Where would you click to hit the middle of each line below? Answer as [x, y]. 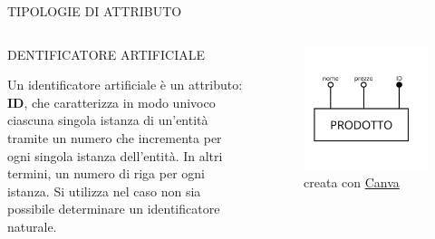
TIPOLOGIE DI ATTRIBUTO [95, 11]
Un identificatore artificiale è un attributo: [125, 85]
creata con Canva [352, 182]
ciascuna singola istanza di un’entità [108, 120]
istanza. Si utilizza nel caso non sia [104, 191]
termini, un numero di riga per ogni [106, 173]
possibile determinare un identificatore [114, 209]
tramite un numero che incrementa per [115, 137]
